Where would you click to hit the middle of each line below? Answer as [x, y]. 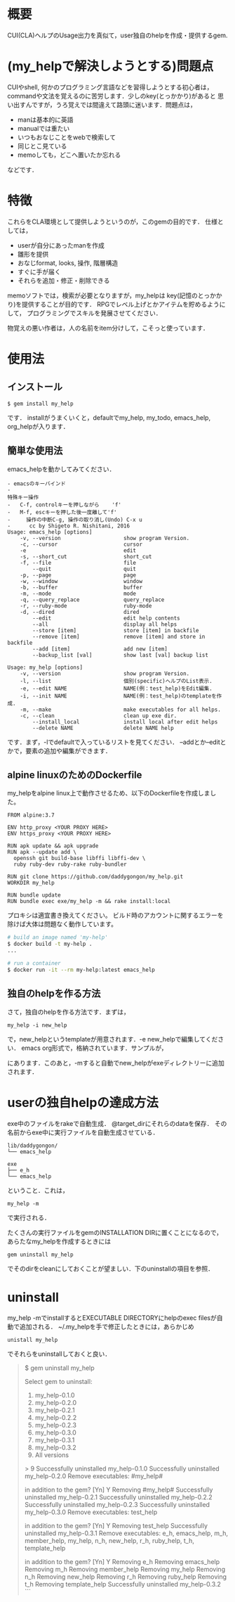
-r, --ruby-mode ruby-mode [86, 605]
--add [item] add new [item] [100, 649]
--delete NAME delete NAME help [103, 728]
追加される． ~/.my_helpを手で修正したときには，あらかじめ [107, 1326]
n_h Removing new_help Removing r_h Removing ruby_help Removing [125, 1577]
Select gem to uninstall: [58, 1381]
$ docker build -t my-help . [50, 944]
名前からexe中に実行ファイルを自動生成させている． [83, 1132]
